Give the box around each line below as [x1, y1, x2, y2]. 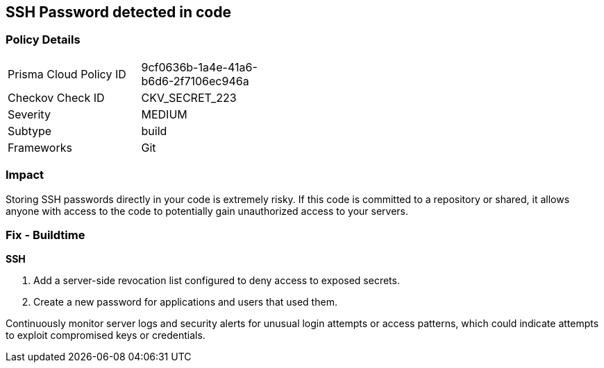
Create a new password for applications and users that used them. [33, 296, 337, 308]
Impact [6, 168, 44, 182]
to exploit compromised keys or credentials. [6, 329, 205, 342]
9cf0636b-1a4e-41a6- [141, 60, 258, 74]
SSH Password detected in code [6, 3, 231, 21]
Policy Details [6, 33, 81, 47]
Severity [8, 107, 51, 121]
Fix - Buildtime [6, 227, 85, 242]
